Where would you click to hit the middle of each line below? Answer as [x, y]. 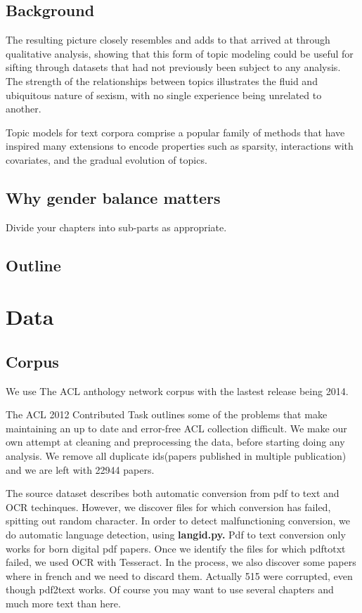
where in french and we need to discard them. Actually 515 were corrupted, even [179, 575]
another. [24, 109]
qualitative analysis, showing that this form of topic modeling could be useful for [180, 53]
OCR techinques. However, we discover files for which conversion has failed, [168, 506]
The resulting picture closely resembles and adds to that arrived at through [168, 40]
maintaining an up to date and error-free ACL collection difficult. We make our [176, 428]
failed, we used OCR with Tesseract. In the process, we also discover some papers [181, 562]
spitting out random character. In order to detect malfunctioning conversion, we [178, 521]
